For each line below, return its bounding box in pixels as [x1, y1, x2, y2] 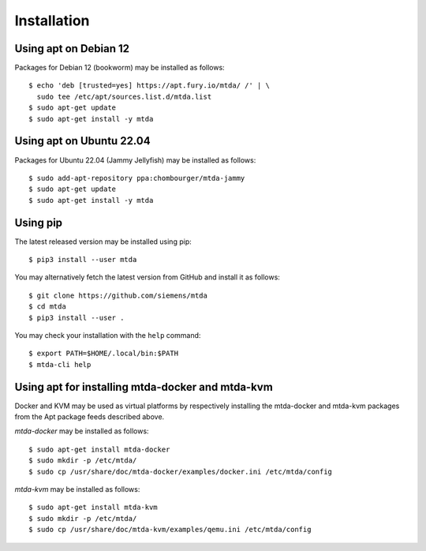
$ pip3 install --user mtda [28, 255, 137, 264]
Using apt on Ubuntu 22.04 [14, 134, 151, 148]
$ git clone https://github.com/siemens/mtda [28, 290, 208, 300]
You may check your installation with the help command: [14, 330, 201, 339]
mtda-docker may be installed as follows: [14, 426, 149, 436]
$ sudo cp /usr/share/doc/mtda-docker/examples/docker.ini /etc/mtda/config [28, 467, 333, 476]
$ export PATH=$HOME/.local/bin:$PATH [28, 349, 179, 358]
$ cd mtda [28, 302, 66, 311]
